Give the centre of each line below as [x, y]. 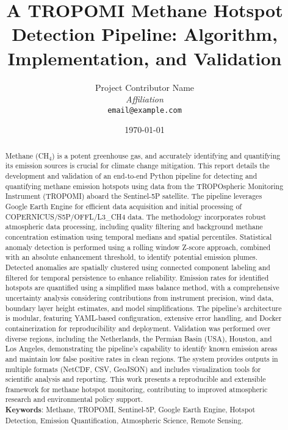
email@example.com [145, 110]
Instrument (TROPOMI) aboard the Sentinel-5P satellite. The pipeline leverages [134, 196]
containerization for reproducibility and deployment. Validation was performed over [138, 328]
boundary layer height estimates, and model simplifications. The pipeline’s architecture [143, 308]
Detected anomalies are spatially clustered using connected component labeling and [138, 267]
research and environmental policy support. [74, 399]
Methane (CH [27, 155]
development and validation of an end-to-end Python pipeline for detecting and [131, 176]
